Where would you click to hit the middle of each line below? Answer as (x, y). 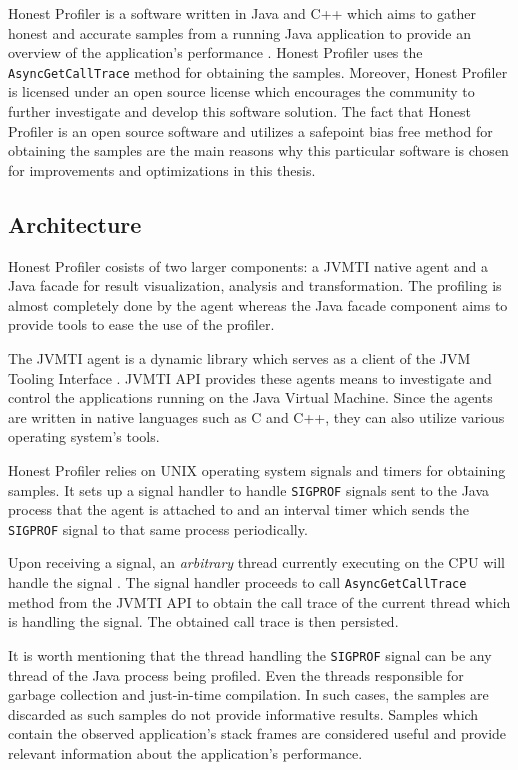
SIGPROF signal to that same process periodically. (158, 528)
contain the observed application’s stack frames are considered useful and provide (257, 733)
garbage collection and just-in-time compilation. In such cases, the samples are (248, 694)
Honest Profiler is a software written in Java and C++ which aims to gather (242, 13)
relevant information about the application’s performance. (185, 752)
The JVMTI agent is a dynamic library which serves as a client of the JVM (239, 357)
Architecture (75, 223)
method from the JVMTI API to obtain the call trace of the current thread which (259, 601)
